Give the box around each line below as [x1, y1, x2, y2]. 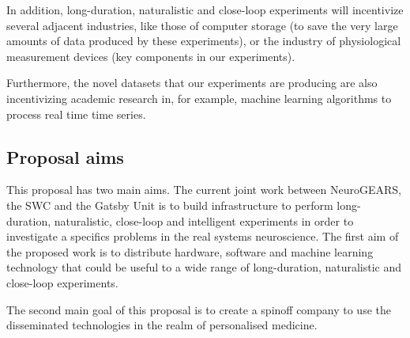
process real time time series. [6, 105, 146, 122]
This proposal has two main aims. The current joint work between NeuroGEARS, [6, 181, 401, 198]
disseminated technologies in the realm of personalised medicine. [6, 317, 318, 333]
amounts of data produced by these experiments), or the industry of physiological [6, 32, 401, 49]
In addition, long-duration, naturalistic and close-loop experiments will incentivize [6, 2, 404, 17]
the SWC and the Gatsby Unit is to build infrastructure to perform [6, 196, 333, 213]
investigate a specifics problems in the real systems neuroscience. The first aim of [6, 228, 399, 245]
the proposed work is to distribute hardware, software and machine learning [6, 243, 374, 260]
